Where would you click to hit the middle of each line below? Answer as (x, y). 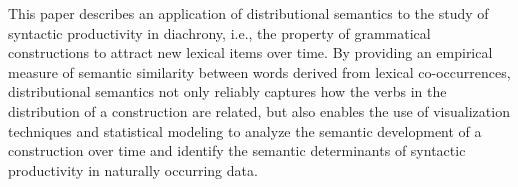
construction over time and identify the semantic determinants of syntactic (237, 150)
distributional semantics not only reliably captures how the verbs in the (227, 91)
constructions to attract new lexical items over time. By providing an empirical (250, 52)
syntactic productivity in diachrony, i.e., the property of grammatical (219, 32)
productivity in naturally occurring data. (133, 169)
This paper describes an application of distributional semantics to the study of (248, 13)
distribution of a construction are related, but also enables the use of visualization (259, 110)
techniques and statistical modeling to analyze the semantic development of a (245, 130)
